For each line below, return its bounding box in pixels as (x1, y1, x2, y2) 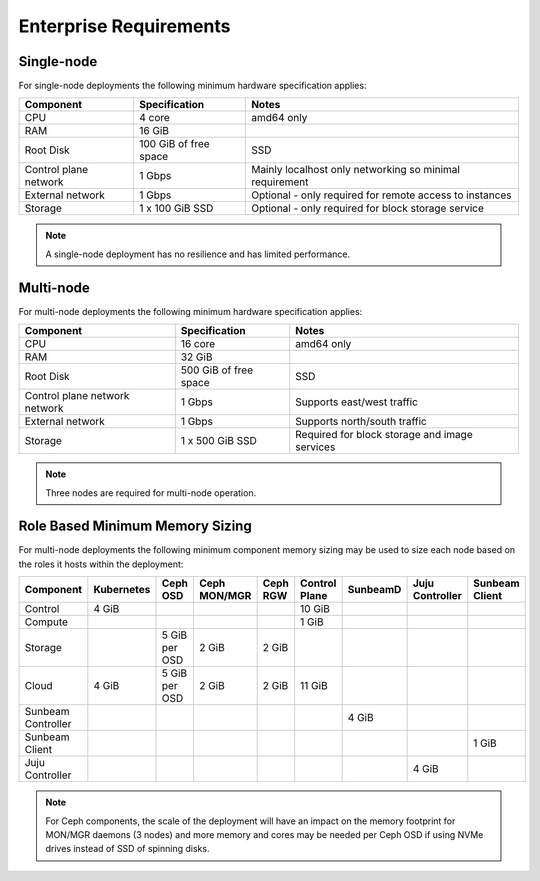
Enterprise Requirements (18, 15, 231, 37)
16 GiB (139, 124, 170, 138)
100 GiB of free (139, 137, 210, 151)
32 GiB (180, 350, 213, 364)
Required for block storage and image (295, 428, 474, 442)
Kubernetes (93, 583, 151, 597)
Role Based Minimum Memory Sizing (18, 518, 252, 535)
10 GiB (300, 602, 330, 616)
